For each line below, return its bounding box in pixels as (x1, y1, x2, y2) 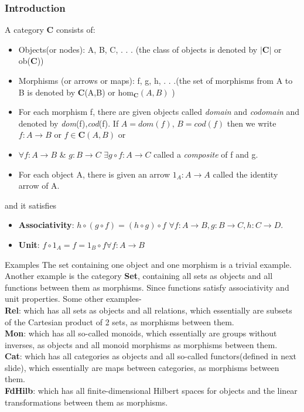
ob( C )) (18, 55, 44, 67)
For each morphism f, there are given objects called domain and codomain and (18, 105, 300, 118)
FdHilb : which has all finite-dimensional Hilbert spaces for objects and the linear (5, 384, 298, 397)
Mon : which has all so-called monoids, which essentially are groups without (5, 327, 277, 339)
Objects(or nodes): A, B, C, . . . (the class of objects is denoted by (18, 43, 258, 55)
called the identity (213, 168, 278, 180)
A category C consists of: (5, 23, 95, 36)
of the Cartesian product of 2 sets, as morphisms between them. (5, 315, 234, 328)
